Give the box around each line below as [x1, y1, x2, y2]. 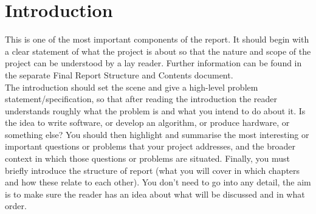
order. [5, 199, 27, 212]
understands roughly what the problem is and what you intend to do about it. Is [5, 104, 306, 117]
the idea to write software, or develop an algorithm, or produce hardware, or [5, 116, 290, 129]
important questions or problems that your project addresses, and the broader [5, 140, 295, 153]
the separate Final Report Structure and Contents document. [5, 68, 233, 81]
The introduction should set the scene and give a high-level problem [5, 80, 258, 93]
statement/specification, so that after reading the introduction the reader [5, 92, 278, 105]
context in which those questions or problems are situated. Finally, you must [5, 152, 290, 165]
